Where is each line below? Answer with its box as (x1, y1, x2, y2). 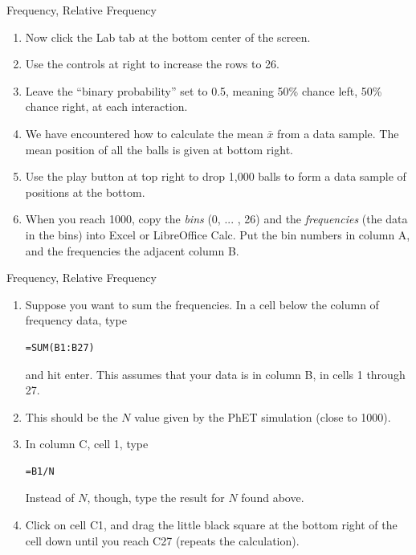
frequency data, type (25, 312, 127, 329)
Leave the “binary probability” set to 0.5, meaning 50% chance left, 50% (25, 82, 382, 99)
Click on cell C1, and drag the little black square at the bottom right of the (25, 516, 398, 533)
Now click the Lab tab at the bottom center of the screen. (25, 28, 311, 45)
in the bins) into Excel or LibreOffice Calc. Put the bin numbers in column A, (25, 226, 410, 243)
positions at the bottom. (25, 183, 145, 200)
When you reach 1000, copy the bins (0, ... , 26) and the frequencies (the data (25, 210, 408, 227)
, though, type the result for (87, 489, 225, 506)
